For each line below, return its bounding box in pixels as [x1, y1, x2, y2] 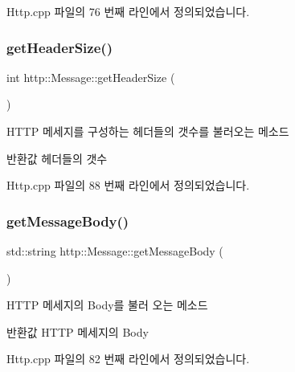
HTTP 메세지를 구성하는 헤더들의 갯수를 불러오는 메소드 [6, 123, 289, 139]
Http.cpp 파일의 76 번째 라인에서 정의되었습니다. [6, 3, 250, 19]
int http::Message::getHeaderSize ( [6, 68, 175, 85]
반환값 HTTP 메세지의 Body [6, 323, 149, 340]
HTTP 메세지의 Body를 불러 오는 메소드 [6, 296, 208, 313]
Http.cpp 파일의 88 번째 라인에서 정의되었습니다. [6, 177, 250, 194]
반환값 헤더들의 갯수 [6, 149, 108, 166]
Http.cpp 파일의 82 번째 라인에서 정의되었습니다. [6, 350, 250, 367]
